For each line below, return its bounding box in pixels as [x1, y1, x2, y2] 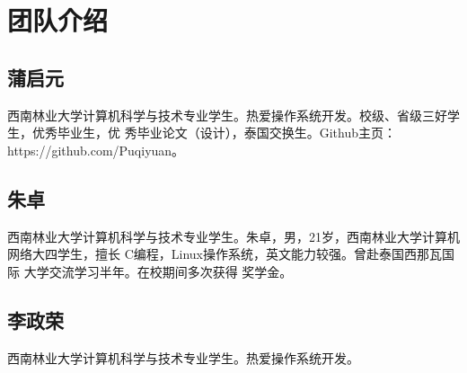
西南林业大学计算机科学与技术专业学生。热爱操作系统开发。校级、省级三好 [7, 105, 447, 124]
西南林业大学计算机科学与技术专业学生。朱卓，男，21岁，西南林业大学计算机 [7, 226, 460, 245]
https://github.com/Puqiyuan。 [7, 140, 185, 159]
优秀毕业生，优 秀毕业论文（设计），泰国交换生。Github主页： [31, 123, 396, 142]
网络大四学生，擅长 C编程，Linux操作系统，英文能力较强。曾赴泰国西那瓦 [7, 244, 442, 263]
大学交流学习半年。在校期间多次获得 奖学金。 [23, 262, 293, 280]
